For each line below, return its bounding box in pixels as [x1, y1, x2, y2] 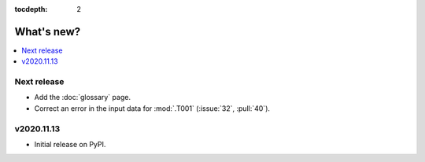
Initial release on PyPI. [34, 139, 106, 149]
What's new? [14, 24, 81, 39]
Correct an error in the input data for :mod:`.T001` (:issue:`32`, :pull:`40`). [34, 103, 271, 113]
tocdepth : [14, 5, 48, 13]
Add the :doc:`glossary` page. [34, 93, 131, 102]
